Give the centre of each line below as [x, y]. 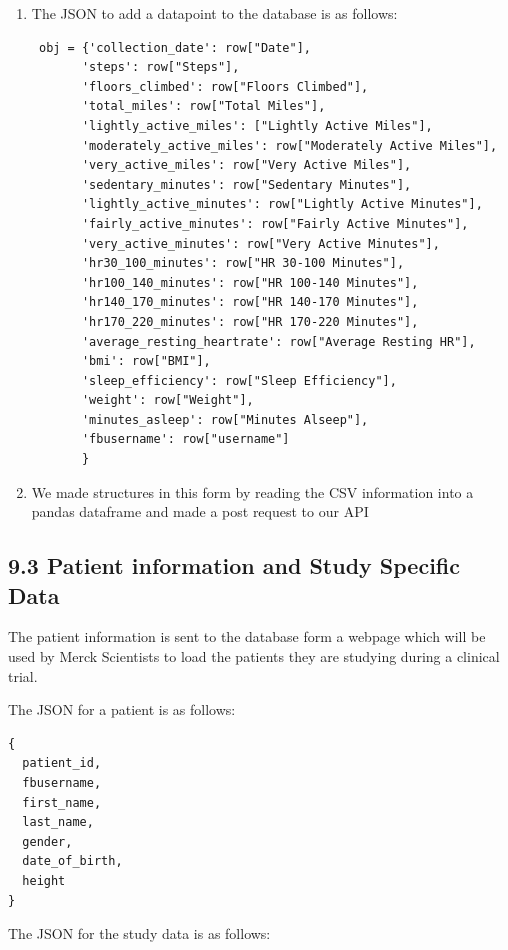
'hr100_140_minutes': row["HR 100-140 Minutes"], [250, 282]
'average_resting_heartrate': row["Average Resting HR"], [278, 341]
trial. [23, 675]
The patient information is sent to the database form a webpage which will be [247, 636]
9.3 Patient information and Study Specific [234, 565]
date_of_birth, [72, 861]
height [44, 880]
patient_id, [62, 763]
